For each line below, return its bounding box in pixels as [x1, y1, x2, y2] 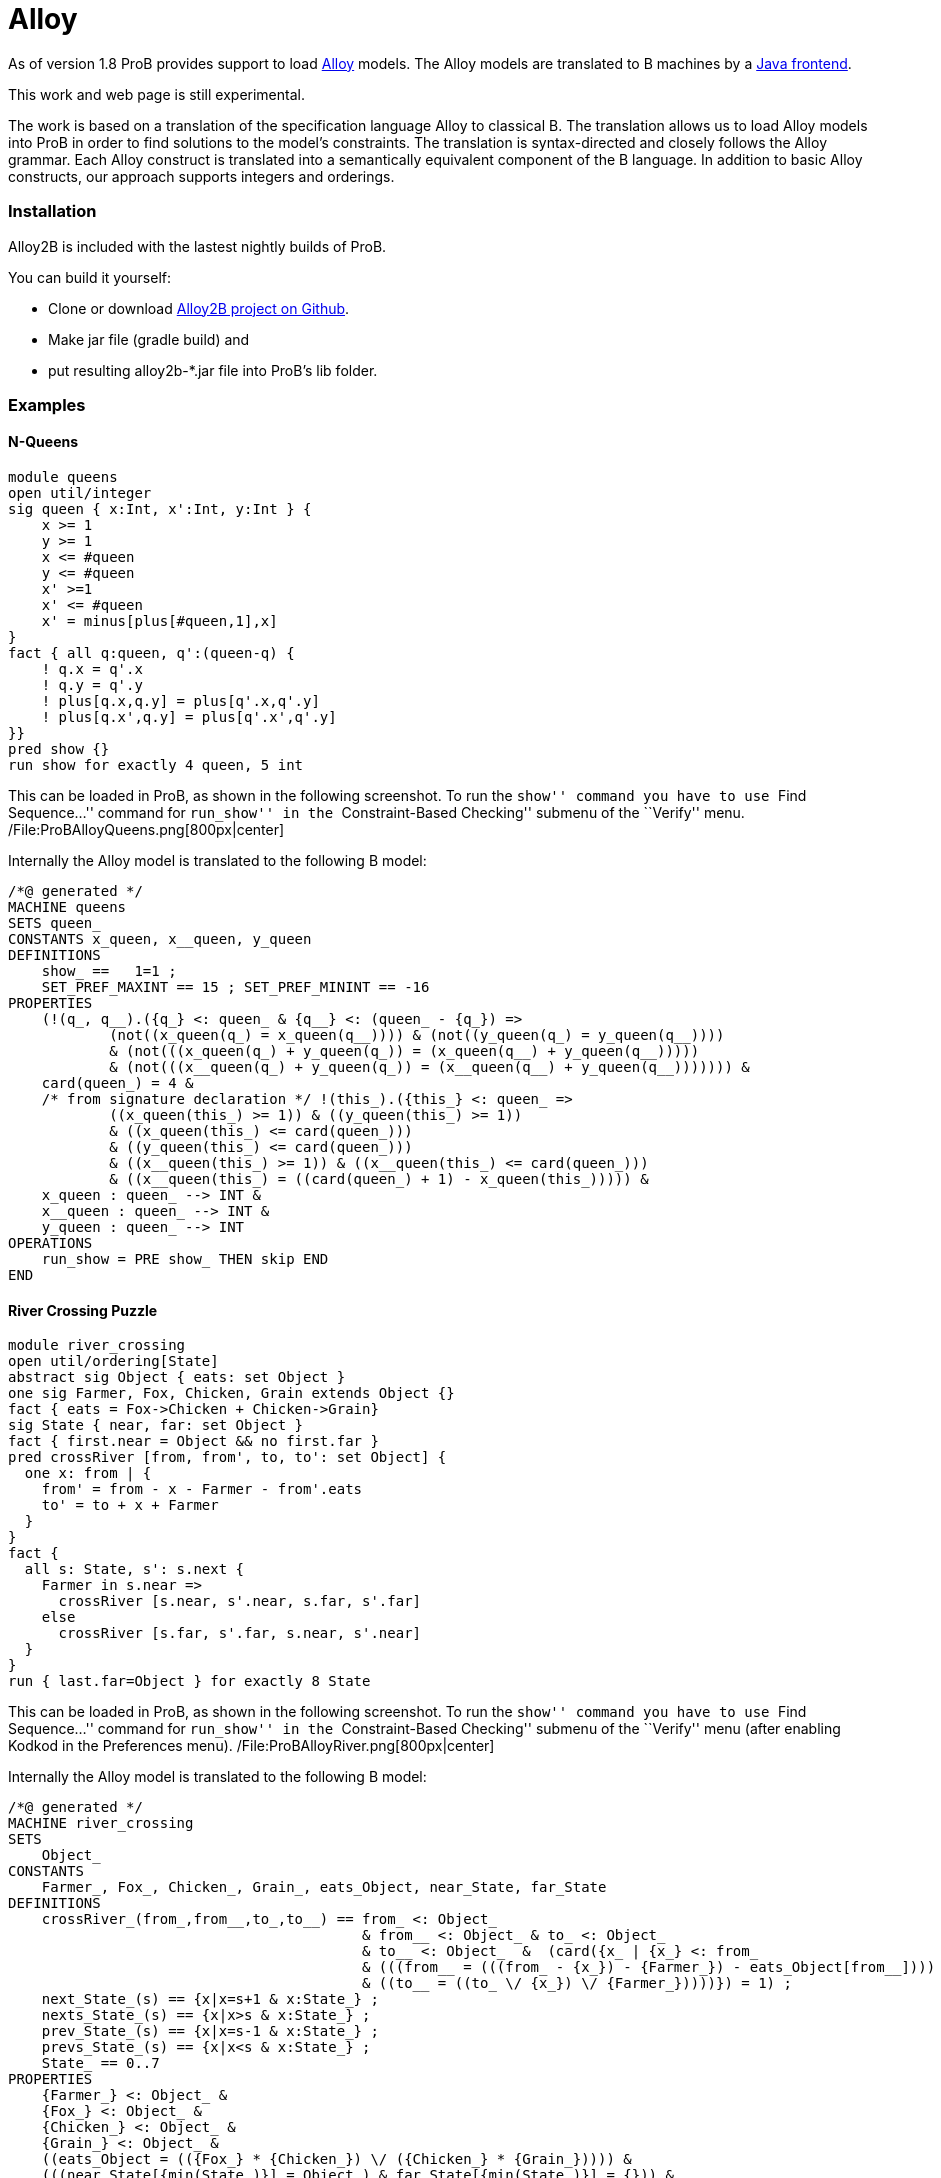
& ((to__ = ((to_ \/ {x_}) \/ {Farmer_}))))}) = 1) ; [362, 1975, 792, 1992]
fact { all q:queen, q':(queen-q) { [8, 645, 295, 662]
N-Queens [8, 433, 79, 451]
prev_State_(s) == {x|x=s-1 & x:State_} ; [41, 2023, 379, 2040]
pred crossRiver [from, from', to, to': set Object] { [8, 1449, 447, 1466]
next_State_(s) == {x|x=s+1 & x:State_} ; [41, 1991, 379, 2008]
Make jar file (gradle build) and [48, 330, 250, 348]
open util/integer [8, 485, 152, 502]
